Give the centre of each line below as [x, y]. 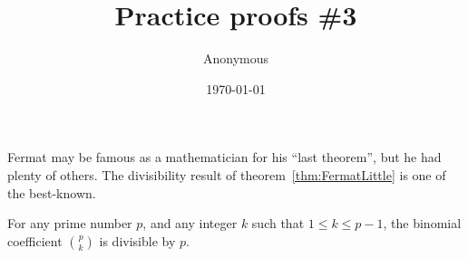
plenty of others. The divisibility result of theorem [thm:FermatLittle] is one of [227, 174]
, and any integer [190, 223]
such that [278, 223]
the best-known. [52, 192]
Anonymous [236, 58]
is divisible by [137, 240]
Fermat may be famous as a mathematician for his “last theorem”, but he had [224, 157]
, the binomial [422, 223]
